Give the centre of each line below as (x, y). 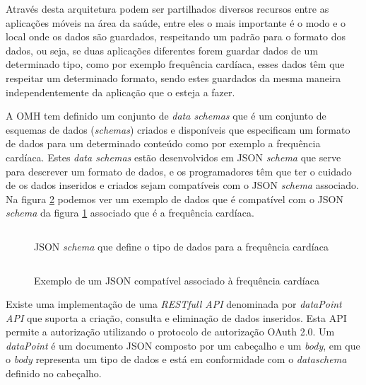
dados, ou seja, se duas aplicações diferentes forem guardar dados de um (162, 50)
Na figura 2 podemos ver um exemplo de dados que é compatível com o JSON (175, 199)
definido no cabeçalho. (54, 373)
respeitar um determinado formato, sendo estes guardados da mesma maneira (173, 77)
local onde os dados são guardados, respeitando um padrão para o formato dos (176, 36)
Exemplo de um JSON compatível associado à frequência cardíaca (177, 280)
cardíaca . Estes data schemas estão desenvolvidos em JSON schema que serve (173, 157)
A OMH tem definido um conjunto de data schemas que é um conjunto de (166, 116)
